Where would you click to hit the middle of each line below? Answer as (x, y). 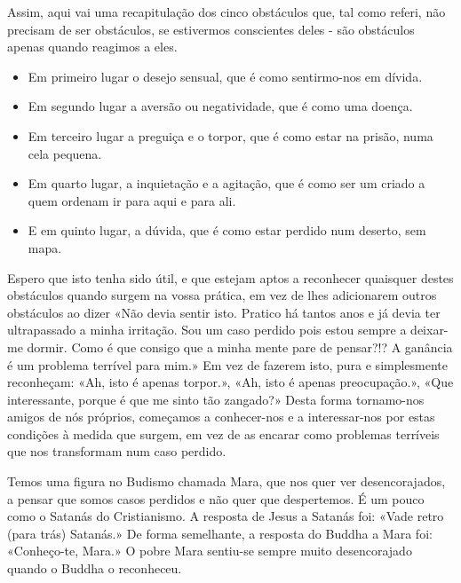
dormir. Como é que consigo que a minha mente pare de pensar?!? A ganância (240, 347)
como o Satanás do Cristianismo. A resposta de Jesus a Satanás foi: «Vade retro (226, 516)
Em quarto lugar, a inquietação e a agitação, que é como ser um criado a (227, 183)
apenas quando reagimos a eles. (92, 47)
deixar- (429, 330)
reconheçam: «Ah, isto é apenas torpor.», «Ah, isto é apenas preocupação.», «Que (230, 382)
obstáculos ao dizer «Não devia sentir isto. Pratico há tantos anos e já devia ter (224, 312)
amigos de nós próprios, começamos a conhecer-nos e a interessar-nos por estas (221, 417)
